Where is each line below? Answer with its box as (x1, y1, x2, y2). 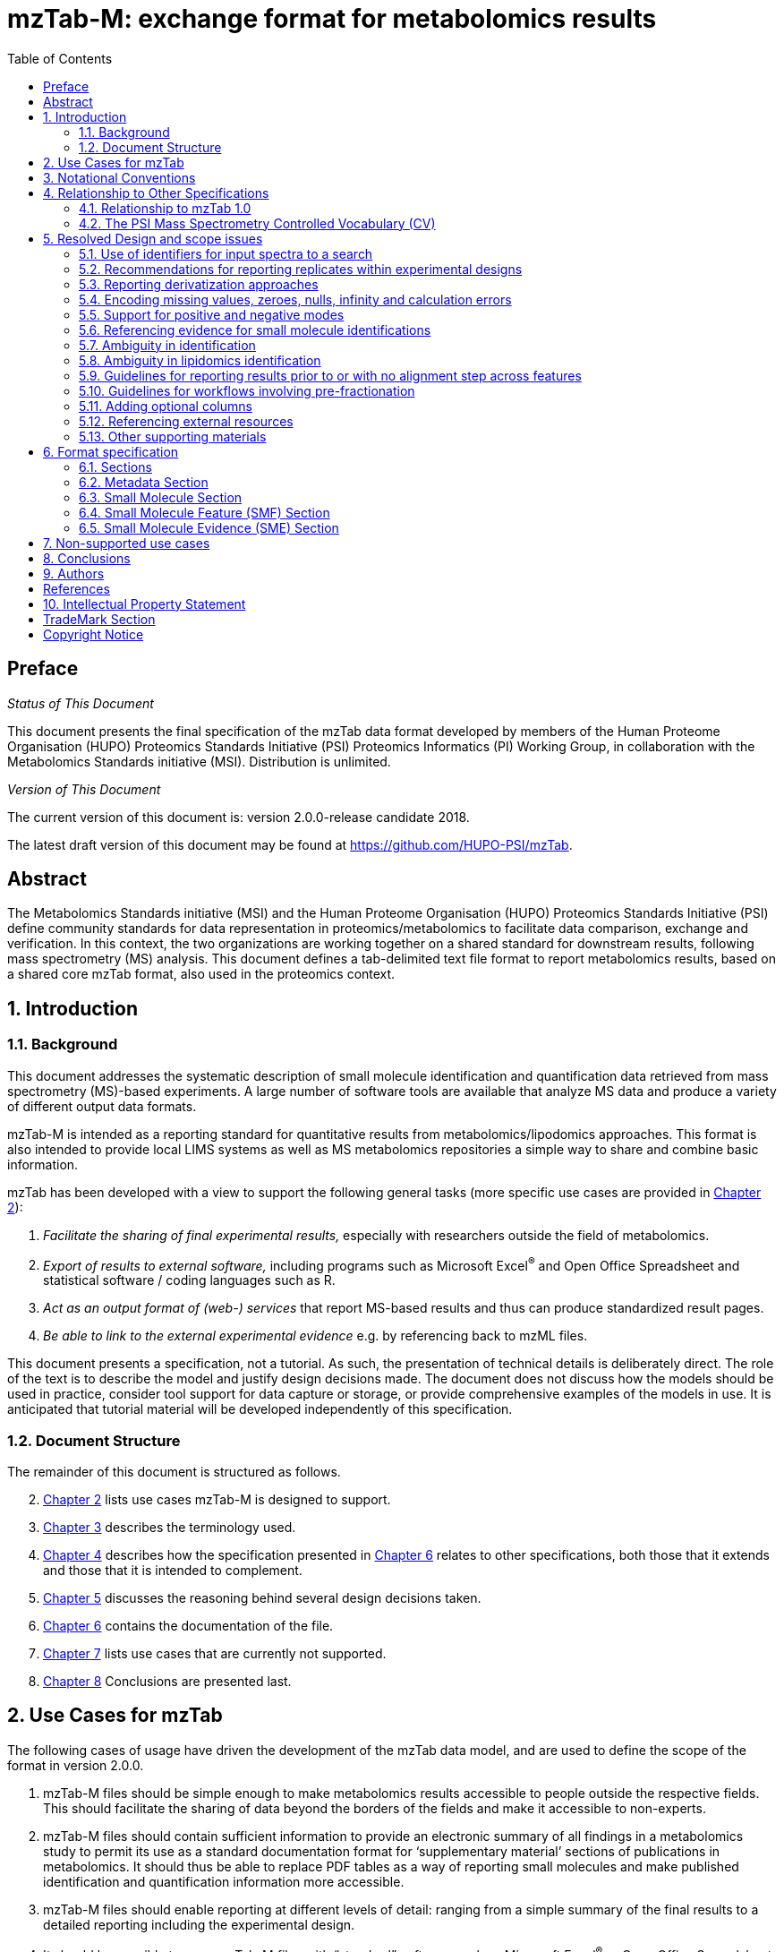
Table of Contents (7, 50, 113, 66)
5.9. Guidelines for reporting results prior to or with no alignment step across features (79, 367, 582, 383)
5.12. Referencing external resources (79, 413, 294, 429)
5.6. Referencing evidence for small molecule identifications (79, 321, 431, 338)
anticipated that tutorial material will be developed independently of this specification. (7, 1401, 513, 1417)
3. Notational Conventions (43, 169, 196, 185)
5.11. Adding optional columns (79, 398, 252, 414)
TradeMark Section (43, 611, 156, 627)
